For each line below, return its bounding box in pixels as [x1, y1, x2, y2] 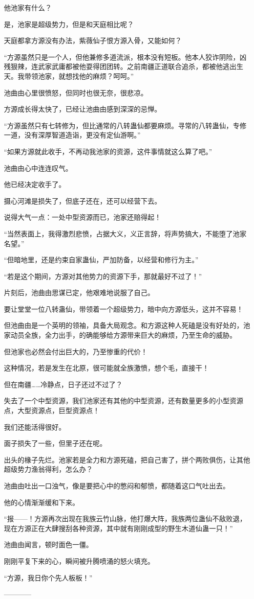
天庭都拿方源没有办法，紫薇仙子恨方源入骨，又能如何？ [4, 35, 182, 46]
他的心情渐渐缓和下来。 [4, 497, 79, 507]
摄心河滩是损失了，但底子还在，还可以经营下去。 [4, 195, 161, 206]
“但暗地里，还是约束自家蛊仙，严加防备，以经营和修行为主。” [4, 254, 199, 265]
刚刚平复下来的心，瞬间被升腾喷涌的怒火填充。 [4, 555, 154, 566]
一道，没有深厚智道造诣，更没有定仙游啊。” [4, 130, 141, 140]
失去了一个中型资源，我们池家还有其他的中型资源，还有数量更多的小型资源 [4, 395, 243, 406]
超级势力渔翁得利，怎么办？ [4, 464, 93, 474]
